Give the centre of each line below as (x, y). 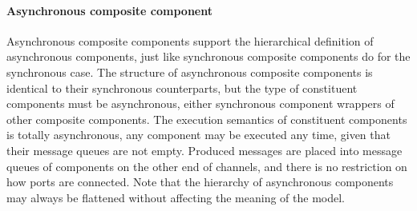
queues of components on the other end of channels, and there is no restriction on (207, 166)
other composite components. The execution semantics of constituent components (207, 119)
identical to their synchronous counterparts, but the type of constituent (182, 88)
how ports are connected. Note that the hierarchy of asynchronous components (200, 182)
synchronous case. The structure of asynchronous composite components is (190, 72)
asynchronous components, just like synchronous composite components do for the (208, 56)
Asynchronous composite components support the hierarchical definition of (190, 40)
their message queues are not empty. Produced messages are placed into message (204, 150)
